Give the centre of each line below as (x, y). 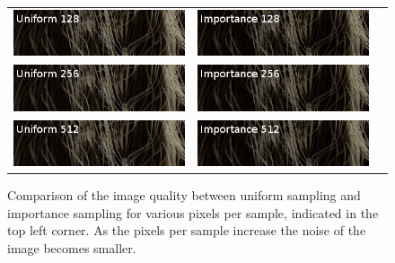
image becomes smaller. (72, 248)
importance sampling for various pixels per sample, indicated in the (193, 212)
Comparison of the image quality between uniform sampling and (184, 195)
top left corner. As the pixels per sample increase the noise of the (187, 230)
